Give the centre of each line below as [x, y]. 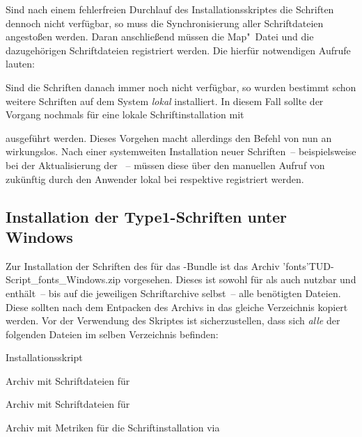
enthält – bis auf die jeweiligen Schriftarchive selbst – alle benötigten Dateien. [173, 293]
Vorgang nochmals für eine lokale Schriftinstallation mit [125, 114]
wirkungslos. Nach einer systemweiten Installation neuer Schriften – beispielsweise [181, 151]
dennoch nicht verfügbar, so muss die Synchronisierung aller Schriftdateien [165, 23]
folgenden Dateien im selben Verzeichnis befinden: [112, 334]
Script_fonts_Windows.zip [63, 279]
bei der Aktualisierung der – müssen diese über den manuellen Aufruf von [165, 165]
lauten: [21, 64]
